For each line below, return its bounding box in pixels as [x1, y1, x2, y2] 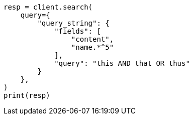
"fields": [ [54, 27, 101, 35]
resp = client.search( [4, 3, 93, 11]
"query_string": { [37, 19, 110, 27]
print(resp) [4, 91, 50, 99]
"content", [71, 35, 114, 43]
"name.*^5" [71, 43, 114, 51]
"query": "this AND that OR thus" [54, 59, 190, 67]
